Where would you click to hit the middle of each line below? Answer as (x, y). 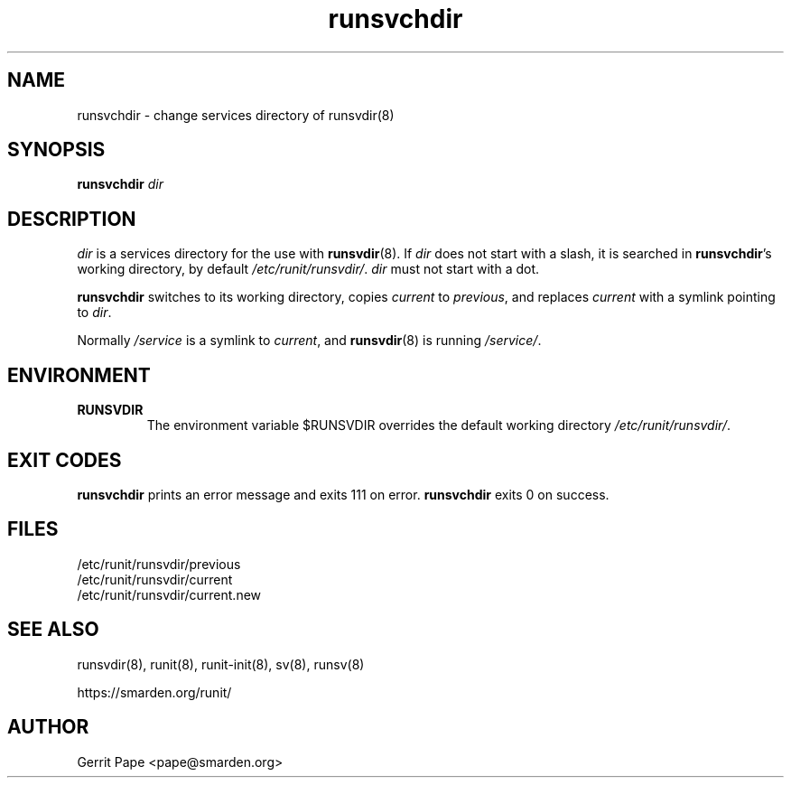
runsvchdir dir (120, 184)
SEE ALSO (53, 630)
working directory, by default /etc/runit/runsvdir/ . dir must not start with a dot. (308, 269)
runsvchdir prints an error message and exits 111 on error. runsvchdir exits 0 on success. (343, 494)
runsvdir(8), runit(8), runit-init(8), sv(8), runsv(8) (221, 664)
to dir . (94, 313)
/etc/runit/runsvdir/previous (159, 564)
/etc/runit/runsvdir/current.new (169, 594)
